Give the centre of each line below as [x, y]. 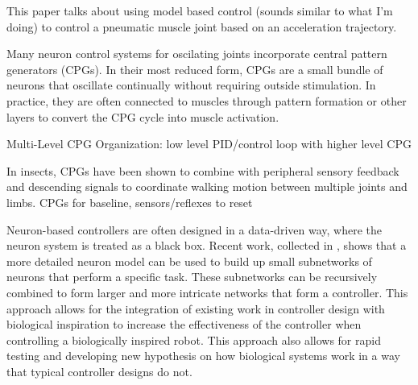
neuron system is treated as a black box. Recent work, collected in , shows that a [207, 245]
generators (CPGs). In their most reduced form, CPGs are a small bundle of [195, 69]
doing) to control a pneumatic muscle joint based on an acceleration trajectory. [202, 26]
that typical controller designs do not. [99, 371]
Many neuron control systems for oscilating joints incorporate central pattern [197, 54]
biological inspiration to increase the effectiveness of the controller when [184, 324]
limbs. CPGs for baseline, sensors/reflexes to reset [130, 202]
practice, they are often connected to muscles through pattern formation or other [207, 100]
